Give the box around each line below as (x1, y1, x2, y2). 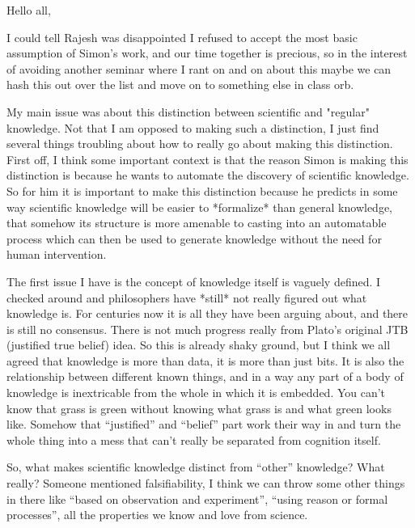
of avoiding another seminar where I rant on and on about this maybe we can (6, 60, 392, 77)
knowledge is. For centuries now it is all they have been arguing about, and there (6, 305, 409, 322)
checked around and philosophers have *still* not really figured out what (6, 289, 367, 306)
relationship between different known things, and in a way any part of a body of (6, 368, 404, 385)
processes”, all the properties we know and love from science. (6, 506, 308, 523)
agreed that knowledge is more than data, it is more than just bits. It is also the (6, 352, 404, 369)
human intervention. (6, 246, 107, 263)
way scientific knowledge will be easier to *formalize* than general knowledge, (6, 198, 393, 215)
